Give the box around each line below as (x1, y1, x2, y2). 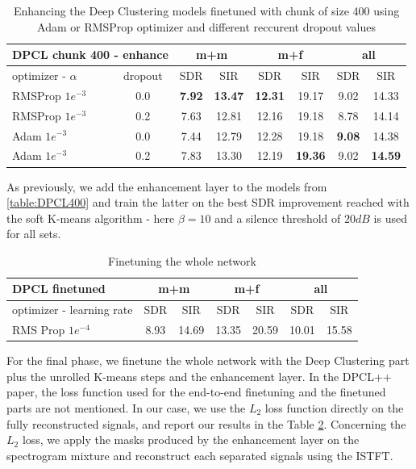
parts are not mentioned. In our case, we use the (6, 400, 246, 417)
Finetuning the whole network (107, 252, 256, 269)
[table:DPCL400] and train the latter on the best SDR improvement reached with (6, 194, 410, 211)
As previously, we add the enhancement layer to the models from (6, 178, 327, 195)
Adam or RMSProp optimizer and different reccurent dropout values (37, 18, 376, 35)
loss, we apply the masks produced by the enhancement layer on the (22, 431, 360, 448)
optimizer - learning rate (12, 301, 133, 318)
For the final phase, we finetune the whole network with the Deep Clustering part (6, 352, 410, 369)
